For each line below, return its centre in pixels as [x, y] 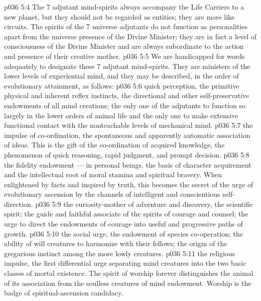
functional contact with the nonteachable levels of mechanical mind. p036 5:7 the [128, 125]
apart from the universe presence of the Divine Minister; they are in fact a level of [130, 36]
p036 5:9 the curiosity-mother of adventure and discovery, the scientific [144, 204]
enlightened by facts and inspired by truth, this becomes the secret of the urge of [129, 184]
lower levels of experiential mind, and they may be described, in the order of [121, 76]
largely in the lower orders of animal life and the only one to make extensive [121, 115]
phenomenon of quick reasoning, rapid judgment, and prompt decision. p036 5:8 [127, 154]
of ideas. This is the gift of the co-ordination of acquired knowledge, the [114, 145]
